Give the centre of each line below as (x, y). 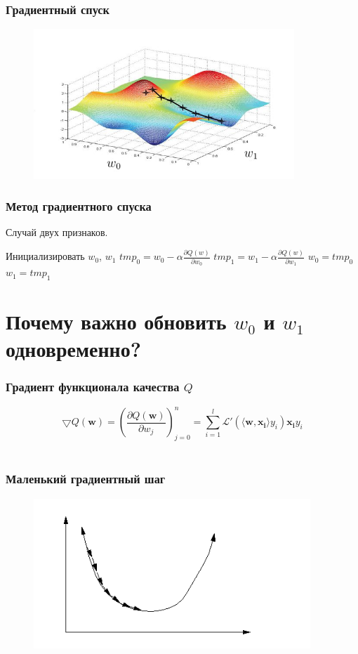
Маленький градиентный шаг (86, 479)
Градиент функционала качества (93, 387)
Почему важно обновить (116, 321)
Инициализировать (45, 256)
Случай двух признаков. (57, 232)
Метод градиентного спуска (79, 206)
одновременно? (73, 349)
